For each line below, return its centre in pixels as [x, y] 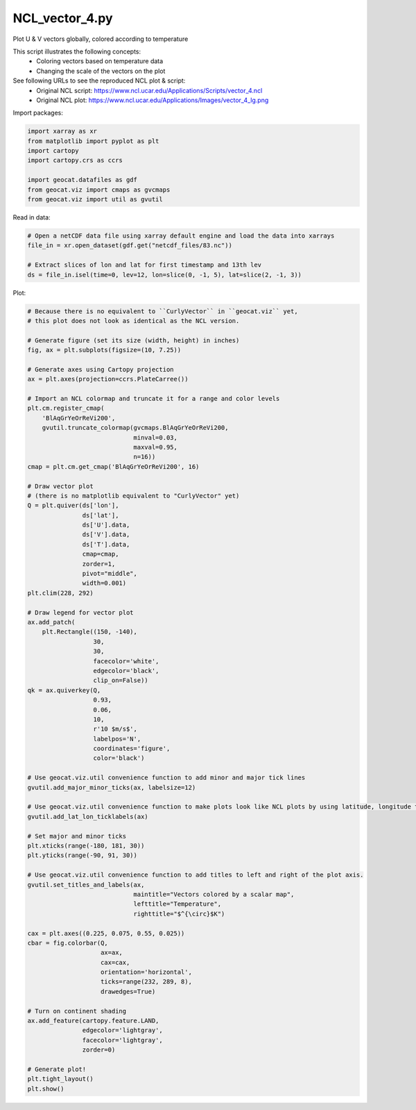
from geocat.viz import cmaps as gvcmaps [99, 190]
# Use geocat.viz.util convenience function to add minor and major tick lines [166, 778]
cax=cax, [115, 962]
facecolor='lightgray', [122, 1040]
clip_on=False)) [121, 680]
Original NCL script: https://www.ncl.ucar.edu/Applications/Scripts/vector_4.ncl [149, 90]
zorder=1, [99, 564]
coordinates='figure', [132, 749]
